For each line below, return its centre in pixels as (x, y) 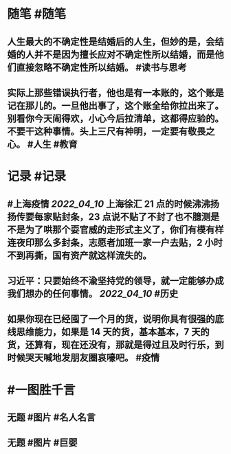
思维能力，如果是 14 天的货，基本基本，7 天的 (113, 332)
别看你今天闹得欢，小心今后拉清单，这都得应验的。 (115, 118)
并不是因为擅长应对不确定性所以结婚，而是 (124, 55)
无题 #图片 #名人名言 (52, 417)
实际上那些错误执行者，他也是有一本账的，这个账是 (115, 92)
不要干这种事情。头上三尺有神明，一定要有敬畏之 (111, 131)
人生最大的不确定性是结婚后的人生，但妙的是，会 (111, 42)
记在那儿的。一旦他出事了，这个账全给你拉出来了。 (115, 105)
